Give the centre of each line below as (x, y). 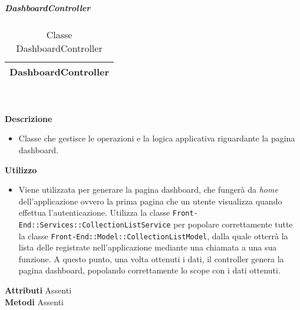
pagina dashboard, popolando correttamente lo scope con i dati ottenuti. (149, 270)
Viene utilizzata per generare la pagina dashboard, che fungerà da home (148, 189)
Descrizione (29, 118)
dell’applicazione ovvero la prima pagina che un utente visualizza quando (150, 201)
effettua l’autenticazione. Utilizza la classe (94, 212)
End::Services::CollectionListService (95, 225)
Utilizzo (21, 169)
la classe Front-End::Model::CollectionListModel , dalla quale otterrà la (153, 235)
